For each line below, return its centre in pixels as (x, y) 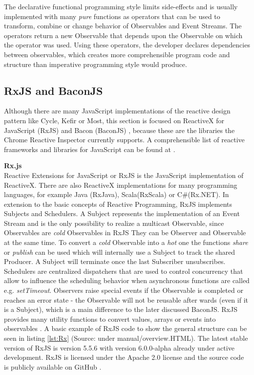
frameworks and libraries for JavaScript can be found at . (90, 149)
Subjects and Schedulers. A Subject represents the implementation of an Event (122, 213)
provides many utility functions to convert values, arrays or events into (110, 319)
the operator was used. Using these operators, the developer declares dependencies (127, 45)
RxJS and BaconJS (53, 90)
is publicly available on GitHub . (53, 366)
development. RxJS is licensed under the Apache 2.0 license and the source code (124, 357)
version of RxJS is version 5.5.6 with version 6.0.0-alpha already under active (119, 347)
